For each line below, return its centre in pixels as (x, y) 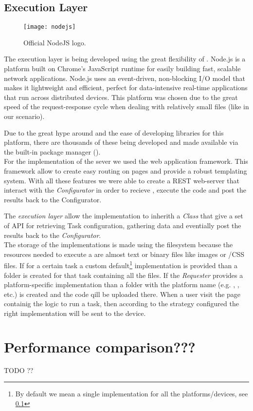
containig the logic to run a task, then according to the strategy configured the (121, 303)
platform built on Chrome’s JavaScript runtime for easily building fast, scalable (122, 68)
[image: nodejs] (50, 27)
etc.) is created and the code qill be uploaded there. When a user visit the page (122, 294)
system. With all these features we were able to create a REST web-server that (122, 180)
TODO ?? (19, 370)
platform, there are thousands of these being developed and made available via (121, 142)
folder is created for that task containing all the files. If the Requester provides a (124, 275)
